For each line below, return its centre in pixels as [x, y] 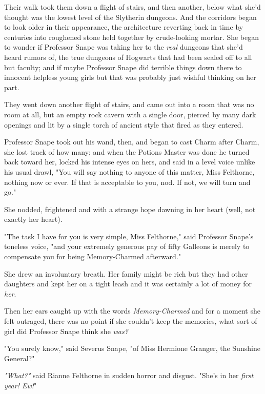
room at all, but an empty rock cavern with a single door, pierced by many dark [130, 114]
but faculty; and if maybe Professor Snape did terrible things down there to [123, 67]
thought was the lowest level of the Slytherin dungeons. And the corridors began [130, 17]
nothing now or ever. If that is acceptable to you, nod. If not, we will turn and [127, 182]
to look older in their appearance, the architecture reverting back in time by [124, 27]
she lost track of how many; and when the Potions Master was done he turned [127, 151]
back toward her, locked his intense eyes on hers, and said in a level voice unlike [130, 162]
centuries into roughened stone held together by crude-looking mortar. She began [132, 37]
